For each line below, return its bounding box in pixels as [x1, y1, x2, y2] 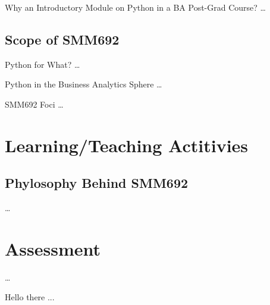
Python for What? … [5, 58, 80, 70]
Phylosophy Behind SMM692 [5, 174, 189, 192]
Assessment [5, 236, 101, 260]
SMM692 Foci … [5, 98, 64, 110]
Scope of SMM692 [5, 30, 120, 48]
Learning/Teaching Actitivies [5, 133, 249, 157]
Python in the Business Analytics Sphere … [5, 78, 162, 90]
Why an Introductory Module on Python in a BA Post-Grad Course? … [5, 1, 266, 13]
